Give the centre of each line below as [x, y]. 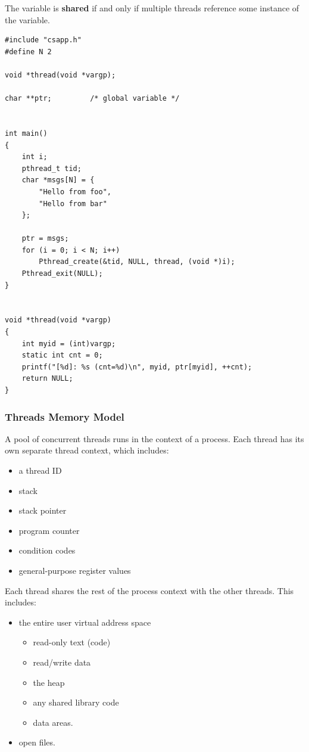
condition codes [47, 550]
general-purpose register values [75, 570]
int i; [35, 157]
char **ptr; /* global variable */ [92, 99]
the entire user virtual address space [85, 622]
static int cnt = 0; [62, 355]
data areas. [53, 722]
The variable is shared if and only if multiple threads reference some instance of [152, 8]
